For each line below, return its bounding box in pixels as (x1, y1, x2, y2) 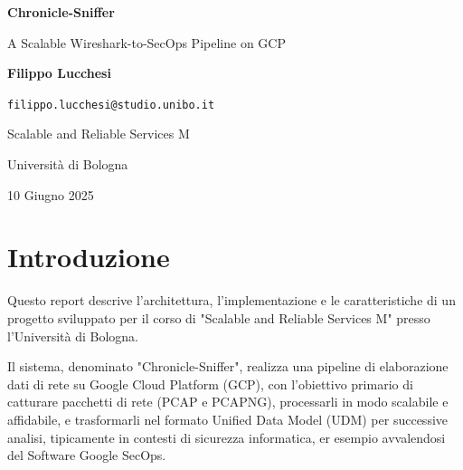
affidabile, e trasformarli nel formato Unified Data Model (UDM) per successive (7, 409, 449, 428)
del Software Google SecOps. (7, 446, 166, 465)
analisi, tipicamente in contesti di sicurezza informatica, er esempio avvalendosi (7, 427, 446, 446)
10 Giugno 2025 (7, 185, 94, 204)
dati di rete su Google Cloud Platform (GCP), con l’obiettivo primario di (7, 374, 413, 393)
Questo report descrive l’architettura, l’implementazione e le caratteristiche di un (7, 291, 456, 310)
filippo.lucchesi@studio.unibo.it (7, 98, 215, 111)
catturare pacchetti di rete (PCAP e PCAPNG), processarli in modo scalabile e (7, 392, 449, 411)
